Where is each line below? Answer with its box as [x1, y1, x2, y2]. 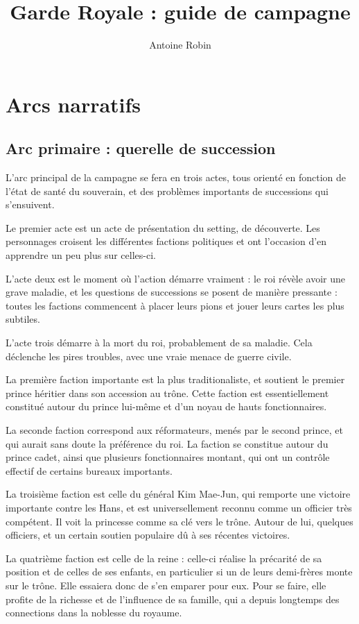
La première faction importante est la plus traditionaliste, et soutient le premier [6, 372, 345, 387]
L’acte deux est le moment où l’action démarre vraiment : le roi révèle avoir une [6, 271, 346, 285]
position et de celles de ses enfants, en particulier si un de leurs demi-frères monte [6, 564, 353, 579]
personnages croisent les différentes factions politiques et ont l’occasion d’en [6, 234, 327, 248]
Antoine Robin [149, 37, 211, 52]
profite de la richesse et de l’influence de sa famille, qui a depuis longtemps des [6, 591, 340, 606]
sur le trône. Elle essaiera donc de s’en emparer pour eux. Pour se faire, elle [6, 577, 326, 592]
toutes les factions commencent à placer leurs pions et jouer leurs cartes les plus [6, 298, 344, 312]
